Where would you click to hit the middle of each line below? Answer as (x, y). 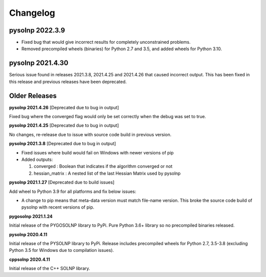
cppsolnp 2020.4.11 (30, 259)
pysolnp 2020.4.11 (28, 234)
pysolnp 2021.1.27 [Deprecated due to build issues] (62, 183)
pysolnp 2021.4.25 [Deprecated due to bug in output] (64, 125)
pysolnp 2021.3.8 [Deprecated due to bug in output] (63, 144)
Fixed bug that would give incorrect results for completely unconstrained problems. (106, 42)
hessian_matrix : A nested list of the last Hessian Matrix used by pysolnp (107, 173)
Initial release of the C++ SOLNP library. (50, 269)
